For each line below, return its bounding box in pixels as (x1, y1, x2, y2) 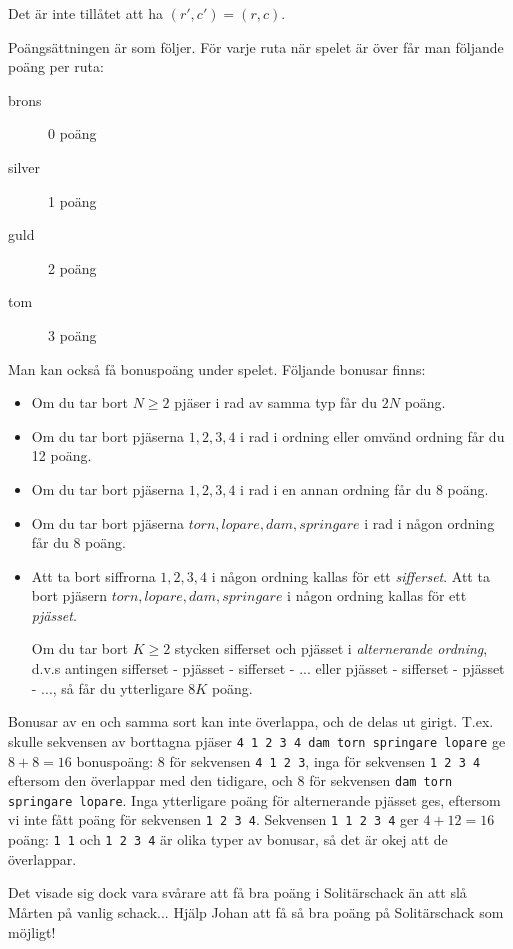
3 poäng (48, 324, 97, 345)
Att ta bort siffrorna (31, 565, 156, 586)
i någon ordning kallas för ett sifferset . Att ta (211, 565, 490, 586)
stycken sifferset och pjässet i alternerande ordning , (174, 638, 488, 659)
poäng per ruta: (8, 56, 104, 77)
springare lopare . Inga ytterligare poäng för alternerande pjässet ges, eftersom (8, 789, 501, 810)
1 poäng (48, 190, 97, 211)
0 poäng (48, 123, 97, 144)
